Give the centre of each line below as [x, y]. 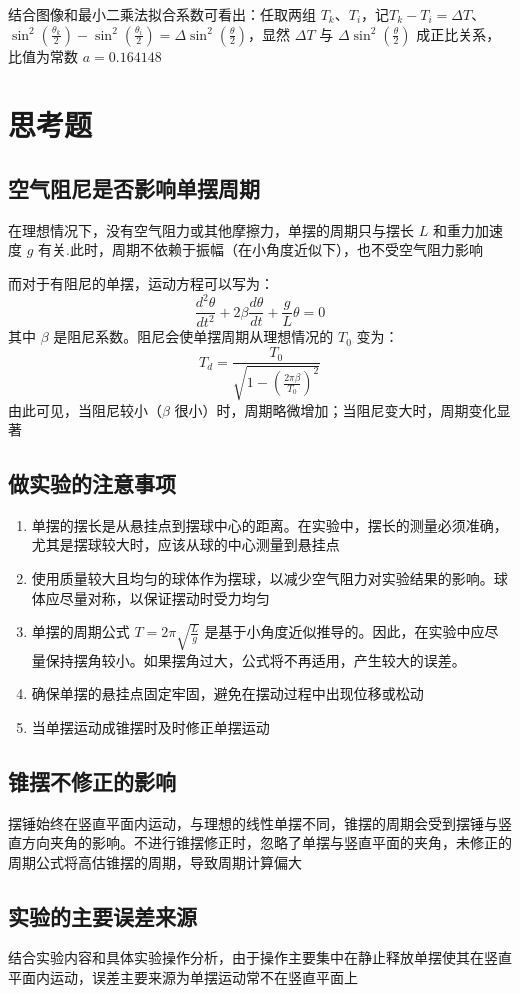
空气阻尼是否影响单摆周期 [134, 187]
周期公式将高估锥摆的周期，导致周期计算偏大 [155, 861]
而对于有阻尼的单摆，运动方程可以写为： [141, 282]
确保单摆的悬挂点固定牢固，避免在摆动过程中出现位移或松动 [227, 693]
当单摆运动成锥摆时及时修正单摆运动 [150, 726]
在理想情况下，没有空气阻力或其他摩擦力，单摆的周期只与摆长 [211, 229]
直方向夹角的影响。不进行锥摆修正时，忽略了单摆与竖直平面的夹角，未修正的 [260, 842]
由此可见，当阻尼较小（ [85, 409]
